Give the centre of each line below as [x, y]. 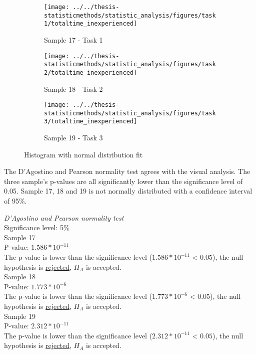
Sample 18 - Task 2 [73, 88]
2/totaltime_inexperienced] [91, 72]
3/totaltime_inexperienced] [91, 122]
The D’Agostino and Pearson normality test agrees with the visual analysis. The [127, 171]
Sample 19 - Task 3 [73, 138]
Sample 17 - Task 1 [73, 39]
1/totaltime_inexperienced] [91, 24]
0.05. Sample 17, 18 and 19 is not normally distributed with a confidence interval [128, 191]
